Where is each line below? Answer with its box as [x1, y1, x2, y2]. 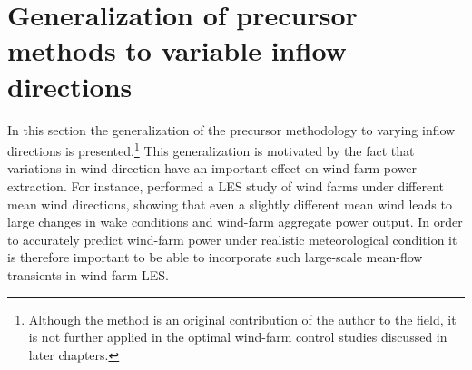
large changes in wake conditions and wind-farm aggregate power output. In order [7, 212, 463, 231]
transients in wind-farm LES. [7, 265, 169, 284]
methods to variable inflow [7, 32, 347, 69]
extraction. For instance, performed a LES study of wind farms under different [7, 176, 445, 195]
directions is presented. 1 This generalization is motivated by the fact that [7, 139, 415, 160]
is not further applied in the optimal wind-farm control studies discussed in [28, 327, 447, 346]
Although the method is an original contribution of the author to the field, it [28, 309, 457, 328]
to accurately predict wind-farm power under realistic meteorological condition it [7, 229, 457, 248]
